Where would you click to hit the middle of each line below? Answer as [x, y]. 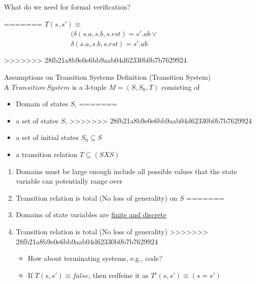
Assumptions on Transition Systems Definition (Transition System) [107, 77]
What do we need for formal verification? [67, 7]
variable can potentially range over [69, 181]
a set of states [37, 120]
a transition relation [47, 154]
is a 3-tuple [89, 87]
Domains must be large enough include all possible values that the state [126, 171]
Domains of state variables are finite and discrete [91, 215]
